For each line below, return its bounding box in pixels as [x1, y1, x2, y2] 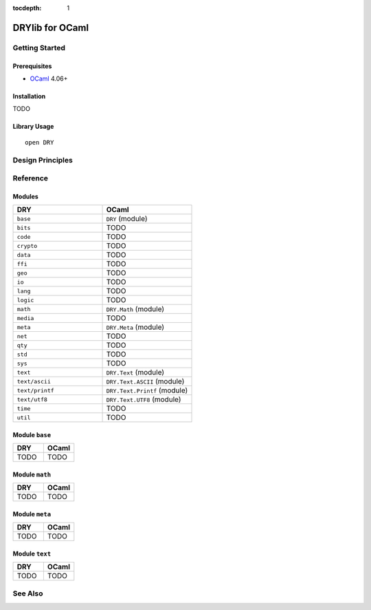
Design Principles [12, 155, 74, 165]
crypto [16, 242, 38, 249]
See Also [12, 589, 43, 598]
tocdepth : [12, 4, 42, 12]
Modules [12, 192, 39, 200]
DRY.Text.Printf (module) [106, 386, 188, 395]
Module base [12, 430, 52, 439]
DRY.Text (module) [106, 368, 165, 377]
